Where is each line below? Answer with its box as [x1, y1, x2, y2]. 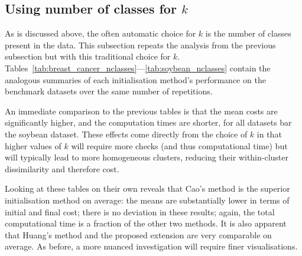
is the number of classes [205, 27, 291, 40]
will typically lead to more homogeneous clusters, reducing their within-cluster [5, 151, 289, 163]
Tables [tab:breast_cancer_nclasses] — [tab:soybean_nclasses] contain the [5, 61, 271, 74]
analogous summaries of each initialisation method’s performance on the [5, 73, 266, 86]
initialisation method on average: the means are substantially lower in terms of [5, 193, 290, 206]
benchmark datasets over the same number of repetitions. [5, 85, 213, 97]
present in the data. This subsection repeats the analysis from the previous [5, 38, 276, 51]
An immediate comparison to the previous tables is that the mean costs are [5, 104, 278, 117]
